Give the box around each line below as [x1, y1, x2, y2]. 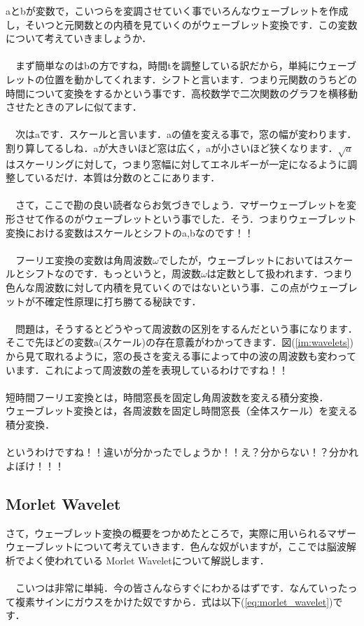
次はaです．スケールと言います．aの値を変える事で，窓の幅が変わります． [15, 127, 357, 141]
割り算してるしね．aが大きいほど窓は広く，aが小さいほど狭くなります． [6, 140, 338, 155]
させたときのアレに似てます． [6, 99, 142, 114]
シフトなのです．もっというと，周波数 [24, 266, 201, 281]
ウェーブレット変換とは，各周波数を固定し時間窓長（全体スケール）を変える [6, 403, 358, 418]
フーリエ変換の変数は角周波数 [15, 252, 153, 267]
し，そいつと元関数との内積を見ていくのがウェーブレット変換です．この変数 [6, 17, 358, 32]
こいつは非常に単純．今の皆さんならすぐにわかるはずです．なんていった [15, 580, 348, 594]
